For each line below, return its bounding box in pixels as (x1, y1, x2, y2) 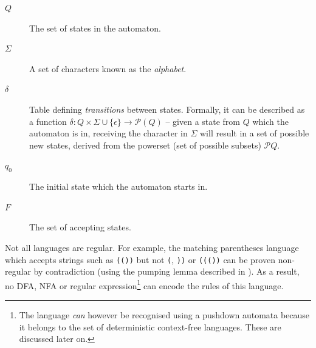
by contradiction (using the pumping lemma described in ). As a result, (33, 265, 300, 278)
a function (29, 115, 67, 127)
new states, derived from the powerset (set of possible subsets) (29, 138, 261, 151)
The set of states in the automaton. (29, 21, 161, 34)
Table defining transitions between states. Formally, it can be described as (29, 102, 305, 115)
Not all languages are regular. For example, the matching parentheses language (5, 241, 299, 253)
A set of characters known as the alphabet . (29, 62, 187, 75)
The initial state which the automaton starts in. (29, 180, 208, 193)
